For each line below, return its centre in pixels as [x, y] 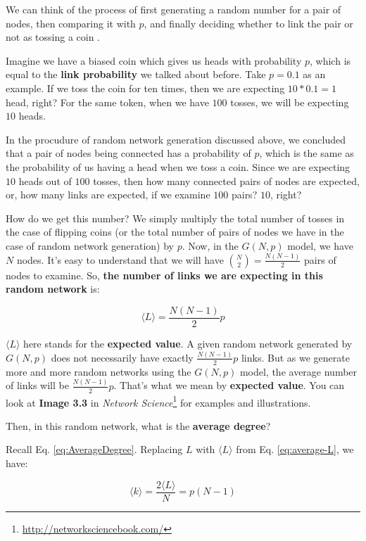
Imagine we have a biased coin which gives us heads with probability [154, 60]
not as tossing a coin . [53, 37]
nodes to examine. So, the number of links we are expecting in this [164, 275]
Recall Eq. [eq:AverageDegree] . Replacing [94, 449]
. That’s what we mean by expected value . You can [229, 385]
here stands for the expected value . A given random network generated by [188, 344]
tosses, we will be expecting [290, 102]
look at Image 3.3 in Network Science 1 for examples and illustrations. [158, 401]
